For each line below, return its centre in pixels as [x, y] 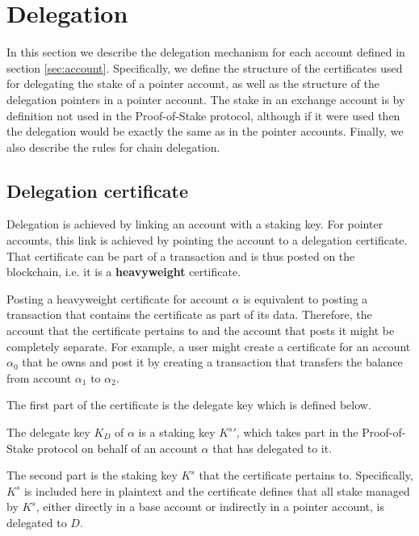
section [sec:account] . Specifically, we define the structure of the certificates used [205, 67]
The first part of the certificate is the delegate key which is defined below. [189, 405]
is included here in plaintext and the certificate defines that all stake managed [217, 490]
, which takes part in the [297, 432]
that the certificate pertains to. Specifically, [306, 475]
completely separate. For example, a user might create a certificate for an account [209, 346]
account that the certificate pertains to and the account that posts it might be [201, 331]
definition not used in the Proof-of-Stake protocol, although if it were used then [203, 115]
